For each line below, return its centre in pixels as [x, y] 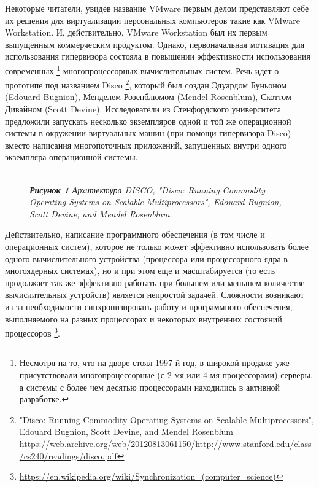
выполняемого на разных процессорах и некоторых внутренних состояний [144, 318]
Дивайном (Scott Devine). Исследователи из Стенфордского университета [143, 109]
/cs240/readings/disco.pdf [68, 455]
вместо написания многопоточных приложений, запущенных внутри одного [146, 145]
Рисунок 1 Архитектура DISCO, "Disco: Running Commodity [148, 189]
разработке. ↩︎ [44, 399]
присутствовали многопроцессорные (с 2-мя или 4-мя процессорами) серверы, [166, 375]
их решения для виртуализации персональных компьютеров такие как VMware [152, 20]
